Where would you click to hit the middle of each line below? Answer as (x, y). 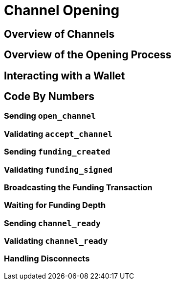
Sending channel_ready (52, 223)
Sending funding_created (57, 152)
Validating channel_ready (56, 241)
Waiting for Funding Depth (55, 205)
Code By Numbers (49, 97)
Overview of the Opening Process (88, 55)
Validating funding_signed (58, 169)
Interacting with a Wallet (65, 76)
